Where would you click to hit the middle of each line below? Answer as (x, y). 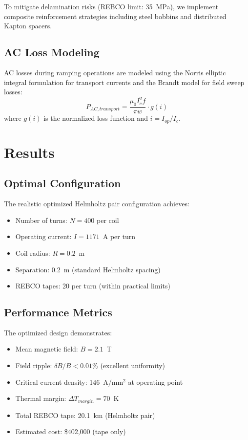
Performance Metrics (58, 312)
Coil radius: (33, 253)
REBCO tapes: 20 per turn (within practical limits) (93, 286)
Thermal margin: (41, 398)
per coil (108, 220)
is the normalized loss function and (96, 118)
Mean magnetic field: (47, 349)
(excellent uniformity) (133, 365)
